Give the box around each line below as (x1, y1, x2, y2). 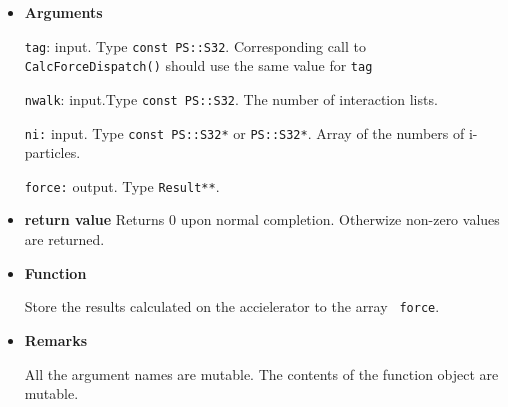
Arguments (24, 2, 103, 22)
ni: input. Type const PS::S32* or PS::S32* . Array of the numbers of (24, 122, 465, 143)
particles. (24, 142, 81, 163)
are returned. (24, 229, 105, 250)
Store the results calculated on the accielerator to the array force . (24, 296, 440, 317)
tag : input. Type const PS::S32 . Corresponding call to (24, 35, 366, 56)
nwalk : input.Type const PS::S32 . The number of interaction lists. (24, 88, 438, 109)
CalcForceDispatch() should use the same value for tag (24, 55, 373, 76)
